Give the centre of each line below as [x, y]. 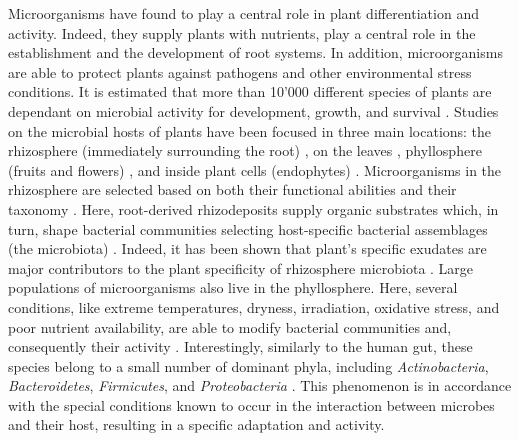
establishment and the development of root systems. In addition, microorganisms [255, 52]
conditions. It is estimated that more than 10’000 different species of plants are [250, 91]
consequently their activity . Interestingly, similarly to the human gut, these [240, 346]
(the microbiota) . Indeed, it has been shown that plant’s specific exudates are [247, 248]
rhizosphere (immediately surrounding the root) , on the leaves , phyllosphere [245, 150]
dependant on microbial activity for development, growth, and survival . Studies [253, 110]
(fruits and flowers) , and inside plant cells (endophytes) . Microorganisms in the [255, 169]
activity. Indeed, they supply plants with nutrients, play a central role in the [242, 32]
